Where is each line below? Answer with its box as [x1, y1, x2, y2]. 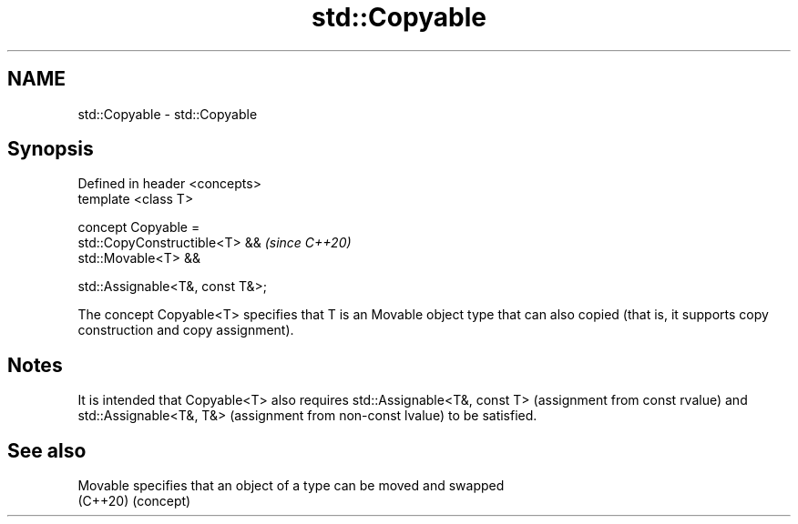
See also [7, 438, 87, 462]
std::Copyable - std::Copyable [77, 106, 258, 122]
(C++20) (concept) [77, 493, 191, 509]
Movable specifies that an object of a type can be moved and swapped [77, 478, 505, 494]
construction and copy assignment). [77, 322, 294, 338]
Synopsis [7, 137, 94, 161]
